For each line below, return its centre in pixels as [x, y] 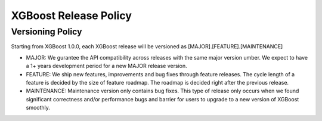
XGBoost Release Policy [72, 15]
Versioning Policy [47, 32]
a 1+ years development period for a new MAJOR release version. [106, 66]
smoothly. [38, 108]
